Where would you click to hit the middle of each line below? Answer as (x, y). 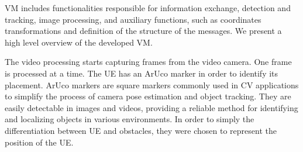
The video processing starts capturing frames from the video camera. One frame (148, 62)
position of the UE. (39, 142)
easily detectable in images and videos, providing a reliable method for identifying (151, 107)
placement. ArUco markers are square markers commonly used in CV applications (152, 84)
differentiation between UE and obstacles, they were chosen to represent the (141, 130)
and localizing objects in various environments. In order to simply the (130, 119)
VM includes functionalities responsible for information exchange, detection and (148, 8)
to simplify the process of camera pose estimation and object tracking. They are (148, 96)
